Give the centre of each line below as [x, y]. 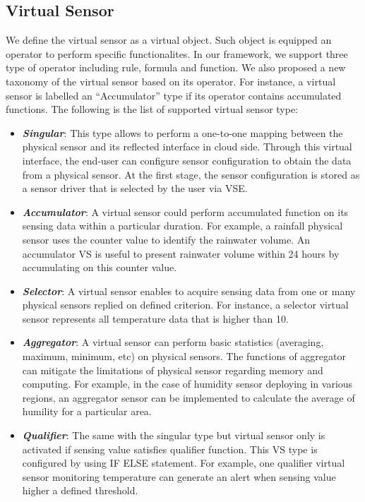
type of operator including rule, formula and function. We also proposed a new [176, 67]
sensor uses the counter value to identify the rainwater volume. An [166, 239]
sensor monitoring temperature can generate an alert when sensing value [179, 476]
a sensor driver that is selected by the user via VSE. [135, 188]
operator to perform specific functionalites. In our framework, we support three [177, 53]
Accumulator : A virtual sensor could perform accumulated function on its [185, 211]
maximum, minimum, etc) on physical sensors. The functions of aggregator [184, 356]
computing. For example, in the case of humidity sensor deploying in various [187, 384]
